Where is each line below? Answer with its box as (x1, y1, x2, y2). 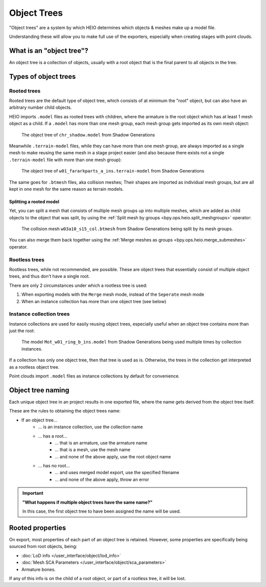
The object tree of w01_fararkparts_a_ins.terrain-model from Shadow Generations (21, 168, 204, 174)
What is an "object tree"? (9, 46, 89, 55)
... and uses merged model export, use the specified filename (55, 470, 179, 476)
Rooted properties (9, 523, 66, 532)
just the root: (9, 328, 35, 334)
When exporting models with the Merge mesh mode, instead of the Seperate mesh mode (21, 291, 204, 298)
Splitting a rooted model (9, 199, 60, 205)
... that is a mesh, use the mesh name (55, 447, 131, 453)
